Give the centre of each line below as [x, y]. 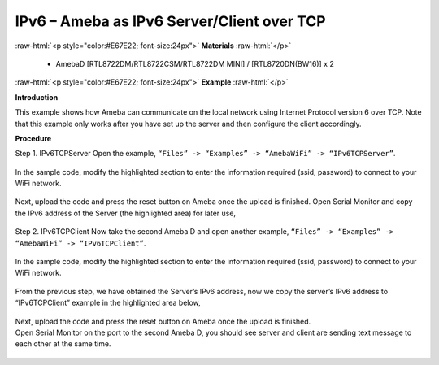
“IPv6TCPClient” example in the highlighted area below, [108, 303]
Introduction [37, 97]
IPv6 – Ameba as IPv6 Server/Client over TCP [170, 21]
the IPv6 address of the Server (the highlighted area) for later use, [125, 213]
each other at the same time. [63, 344]
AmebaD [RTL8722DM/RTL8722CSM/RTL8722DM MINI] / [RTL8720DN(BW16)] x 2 [195, 63]
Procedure [33, 138]
